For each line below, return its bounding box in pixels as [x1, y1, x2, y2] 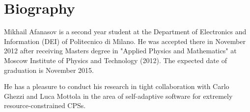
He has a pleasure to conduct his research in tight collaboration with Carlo [4, 81, 229, 91]
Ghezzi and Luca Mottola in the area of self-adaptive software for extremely [4, 90, 233, 101]
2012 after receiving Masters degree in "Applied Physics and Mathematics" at [4, 45, 237, 56]
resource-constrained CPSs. [4, 100, 86, 111]
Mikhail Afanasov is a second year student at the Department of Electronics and [4, 26, 247, 37]
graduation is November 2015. [4, 65, 94, 75]
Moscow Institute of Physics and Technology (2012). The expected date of [4, 55, 227, 65]
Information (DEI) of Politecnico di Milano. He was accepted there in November [4, 36, 246, 46]
